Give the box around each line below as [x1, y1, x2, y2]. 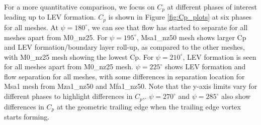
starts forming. [4, 111, 50, 121]
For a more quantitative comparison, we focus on [4, 2, 155, 12]
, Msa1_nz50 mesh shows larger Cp [136, 32, 246, 42]
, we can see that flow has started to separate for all [88, 22, 248, 32]
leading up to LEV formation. [4, 12, 96, 22]
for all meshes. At [4, 22, 58, 32]
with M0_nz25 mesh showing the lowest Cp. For [4, 51, 154, 62]
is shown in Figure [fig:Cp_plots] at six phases [108, 12, 252, 22]
